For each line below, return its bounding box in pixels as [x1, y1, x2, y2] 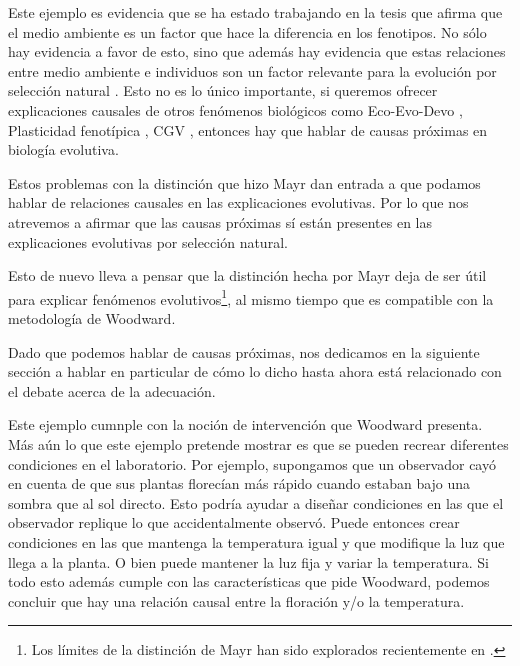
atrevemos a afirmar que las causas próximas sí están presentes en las [8, 211, 432, 232]
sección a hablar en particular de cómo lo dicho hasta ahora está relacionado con [8, 361, 502, 382]
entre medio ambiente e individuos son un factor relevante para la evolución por [8, 60, 497, 81]
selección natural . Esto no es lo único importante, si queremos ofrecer [8, 80, 438, 101]
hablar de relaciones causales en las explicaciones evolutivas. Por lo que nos [8, 192, 469, 213]
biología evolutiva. [8, 139, 119, 160]
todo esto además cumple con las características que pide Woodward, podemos [8, 571, 490, 592]
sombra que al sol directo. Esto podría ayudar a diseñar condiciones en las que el [8, 492, 504, 513]
